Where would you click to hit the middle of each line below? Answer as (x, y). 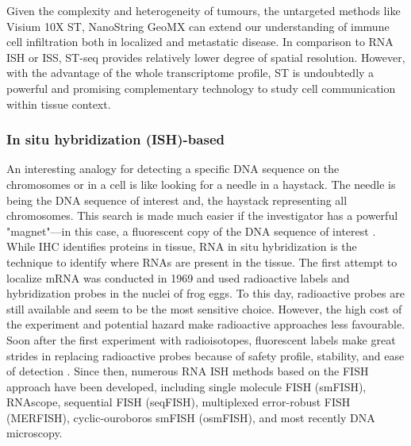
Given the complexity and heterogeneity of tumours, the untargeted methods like (204, 10)
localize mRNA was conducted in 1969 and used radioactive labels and (178, 277)
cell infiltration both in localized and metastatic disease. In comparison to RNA (200, 42)
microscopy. (35, 433)
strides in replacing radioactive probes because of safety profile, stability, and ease (205, 355)
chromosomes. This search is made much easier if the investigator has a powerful (202, 215)
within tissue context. (59, 104)
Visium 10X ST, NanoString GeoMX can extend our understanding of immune (198, 26)
